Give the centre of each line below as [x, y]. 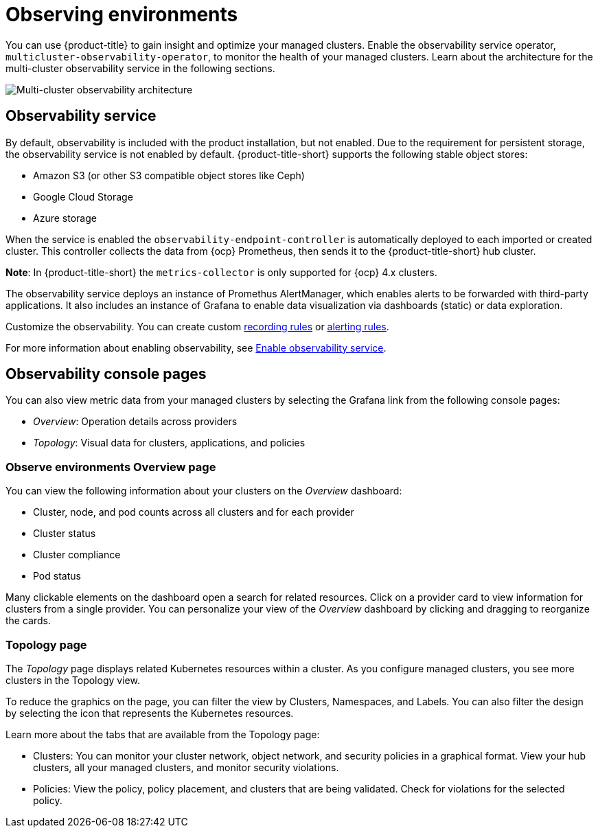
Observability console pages [106, 374]
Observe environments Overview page [111, 467]
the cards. [28, 621]
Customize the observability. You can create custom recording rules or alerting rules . [197, 326]
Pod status [57, 576]
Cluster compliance [77, 555]
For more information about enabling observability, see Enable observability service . [196, 347]
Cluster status [65, 534]
